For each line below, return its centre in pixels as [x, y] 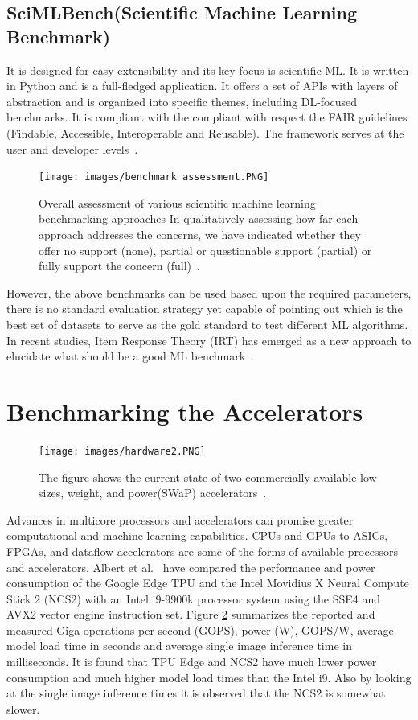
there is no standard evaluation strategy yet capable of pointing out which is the [205, 309]
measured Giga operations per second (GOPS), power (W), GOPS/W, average [200, 629]
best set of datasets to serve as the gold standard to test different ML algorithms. [207, 324]
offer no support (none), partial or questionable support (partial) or [205, 250]
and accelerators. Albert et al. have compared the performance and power [191, 567]
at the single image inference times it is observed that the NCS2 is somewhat [196, 693]
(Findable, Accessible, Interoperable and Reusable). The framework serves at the [205, 132]
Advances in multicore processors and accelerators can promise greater [180, 519]
